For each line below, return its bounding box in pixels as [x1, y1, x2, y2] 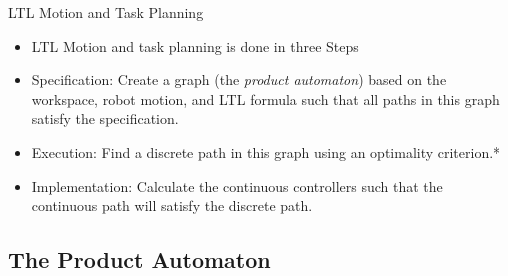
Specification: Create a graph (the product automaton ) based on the [31, 69, 447, 90]
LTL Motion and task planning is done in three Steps [31, 35, 359, 56]
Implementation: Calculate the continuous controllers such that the [31, 175, 443, 196]
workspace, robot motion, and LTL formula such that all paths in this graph [31, 88, 500, 109]
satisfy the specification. [31, 108, 179, 129]
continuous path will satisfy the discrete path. [31, 195, 313, 216]
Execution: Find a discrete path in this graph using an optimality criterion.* [31, 141, 501, 162]
